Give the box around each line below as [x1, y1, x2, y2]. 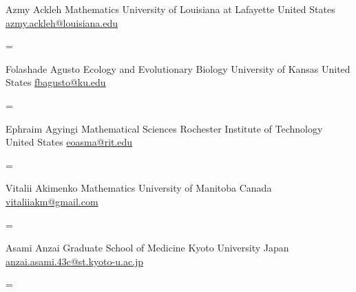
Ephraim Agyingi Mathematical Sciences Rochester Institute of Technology [6, 121, 323, 135]
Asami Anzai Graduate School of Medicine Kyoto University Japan [6, 240, 289, 255]
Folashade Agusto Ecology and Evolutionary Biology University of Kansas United [6, 61, 350, 76]
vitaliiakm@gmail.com [6, 194, 98, 208]
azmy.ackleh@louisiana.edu [6, 15, 118, 30]
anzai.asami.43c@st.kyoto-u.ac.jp [6, 254, 144, 268]
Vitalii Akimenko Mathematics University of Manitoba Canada [6, 181, 272, 195]
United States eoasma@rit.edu [6, 135, 133, 149]
